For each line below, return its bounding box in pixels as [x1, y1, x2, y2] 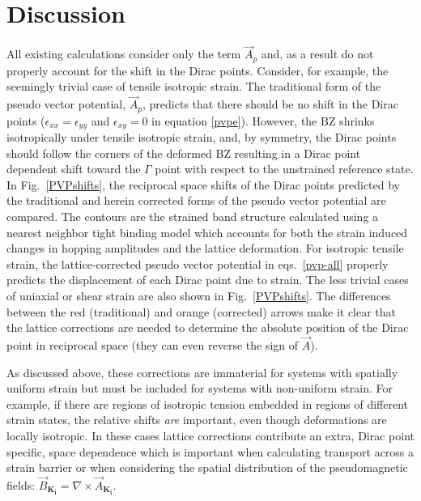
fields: [6, 477, 36, 494]
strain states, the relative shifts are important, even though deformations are [6, 411, 387, 428]
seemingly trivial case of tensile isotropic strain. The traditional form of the [6, 78, 381, 95]
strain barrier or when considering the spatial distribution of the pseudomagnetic [6, 459, 408, 476]
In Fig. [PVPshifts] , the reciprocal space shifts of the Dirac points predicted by [6, 176, 400, 193]
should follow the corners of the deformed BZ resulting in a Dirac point [6, 144, 361, 161]
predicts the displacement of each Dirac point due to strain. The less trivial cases [6, 271, 409, 288]
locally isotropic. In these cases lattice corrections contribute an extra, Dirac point [6, 427, 415, 444]
